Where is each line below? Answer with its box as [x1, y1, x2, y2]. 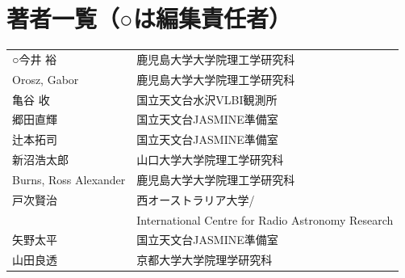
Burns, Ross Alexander [12, 171, 126, 187]
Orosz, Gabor [12, 70, 79, 87]
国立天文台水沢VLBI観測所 [136, 91, 278, 107]
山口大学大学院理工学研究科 [136, 151, 284, 168]
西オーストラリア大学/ [136, 191, 255, 208]
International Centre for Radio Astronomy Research [136, 211, 394, 228]
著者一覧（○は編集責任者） [6, 2, 291, 35]
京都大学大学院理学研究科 [136, 251, 273, 268]
